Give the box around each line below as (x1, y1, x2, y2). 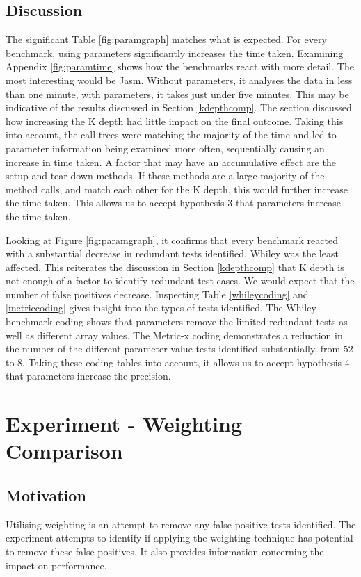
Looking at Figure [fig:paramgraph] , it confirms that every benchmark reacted (6, 232, 338, 247)
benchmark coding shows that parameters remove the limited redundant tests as (6, 314, 348, 329)
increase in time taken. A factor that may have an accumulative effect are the (6, 154, 336, 169)
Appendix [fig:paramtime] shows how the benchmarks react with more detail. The (6, 59, 354, 74)
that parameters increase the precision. (6, 368, 171, 383)
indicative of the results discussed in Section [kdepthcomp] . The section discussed (6, 100, 352, 115)
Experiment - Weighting (6, 409, 243, 438)
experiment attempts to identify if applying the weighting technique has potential (6, 530, 353, 545)
